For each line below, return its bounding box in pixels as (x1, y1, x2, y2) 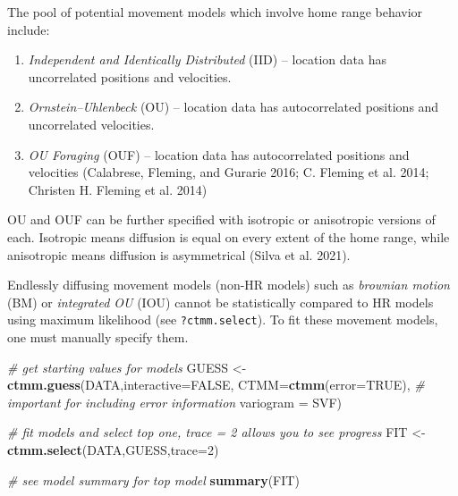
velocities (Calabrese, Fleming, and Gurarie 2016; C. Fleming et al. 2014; (28, 163, 429, 181)
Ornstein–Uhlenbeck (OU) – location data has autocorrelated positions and (28, 97, 439, 116)
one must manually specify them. (7, 327, 189, 346)
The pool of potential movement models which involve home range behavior (7, 3, 423, 21)
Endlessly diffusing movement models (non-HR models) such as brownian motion (7, 275, 450, 294)
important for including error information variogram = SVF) (7, 392, 343, 411)
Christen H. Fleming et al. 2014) (28, 180, 208, 198)
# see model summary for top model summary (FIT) (7, 470, 300, 489)
